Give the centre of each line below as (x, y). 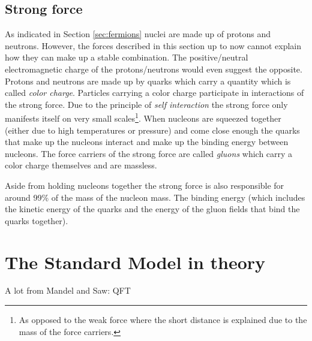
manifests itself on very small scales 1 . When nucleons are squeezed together (143, 117)
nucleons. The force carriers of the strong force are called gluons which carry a (149, 153)
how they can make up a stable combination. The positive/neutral (127, 57)
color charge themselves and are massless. (81, 165)
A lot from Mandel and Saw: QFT (68, 290)
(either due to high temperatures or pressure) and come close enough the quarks (152, 130)
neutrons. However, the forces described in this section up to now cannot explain (153, 45)
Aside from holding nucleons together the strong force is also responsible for (145, 185)
